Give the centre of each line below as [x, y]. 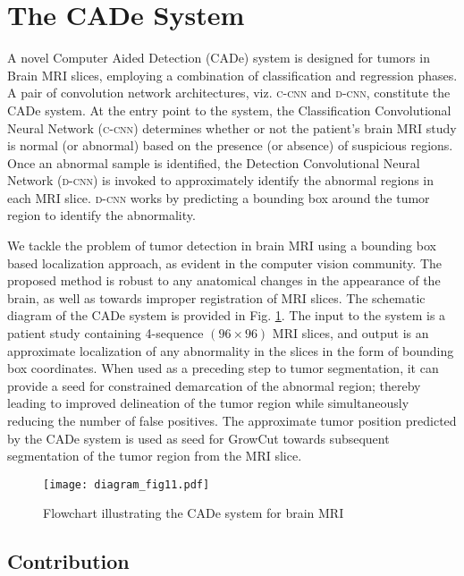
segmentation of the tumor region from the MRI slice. [155, 456]
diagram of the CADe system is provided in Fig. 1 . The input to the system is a [227, 315]
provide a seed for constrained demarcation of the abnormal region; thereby [214, 385]
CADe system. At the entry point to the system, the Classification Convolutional [229, 110]
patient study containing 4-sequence [105, 333]
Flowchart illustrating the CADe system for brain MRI [194, 513]
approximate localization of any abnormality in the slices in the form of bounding [231, 350]
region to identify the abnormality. [101, 215]
